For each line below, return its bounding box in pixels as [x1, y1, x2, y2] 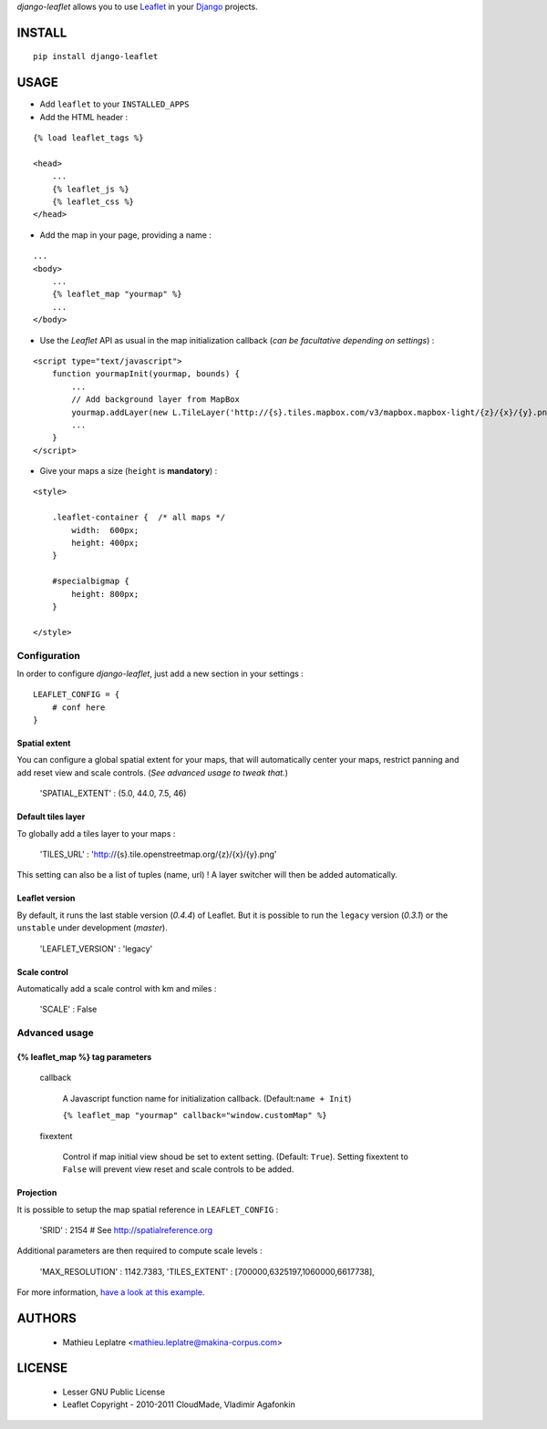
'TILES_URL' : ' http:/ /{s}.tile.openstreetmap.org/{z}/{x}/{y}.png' [39, 848, 277, 860]
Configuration [16, 649, 81, 662]
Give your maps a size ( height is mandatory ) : [39, 466, 218, 477]
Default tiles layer [16, 811, 86, 822]
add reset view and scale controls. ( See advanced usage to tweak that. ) [16, 766, 289, 778]
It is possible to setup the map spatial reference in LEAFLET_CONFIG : [16, 1204, 279, 1215]
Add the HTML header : [39, 111, 129, 122]
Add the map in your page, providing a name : [39, 229, 212, 241]
